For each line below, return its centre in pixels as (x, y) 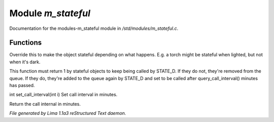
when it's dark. (25, 62)
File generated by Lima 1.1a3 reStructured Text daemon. (68, 113)
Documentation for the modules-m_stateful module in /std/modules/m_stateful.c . (94, 28)
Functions (26, 43)
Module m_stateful (50, 13)
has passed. (22, 86)
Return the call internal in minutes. (45, 104)
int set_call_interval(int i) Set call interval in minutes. (63, 95)
